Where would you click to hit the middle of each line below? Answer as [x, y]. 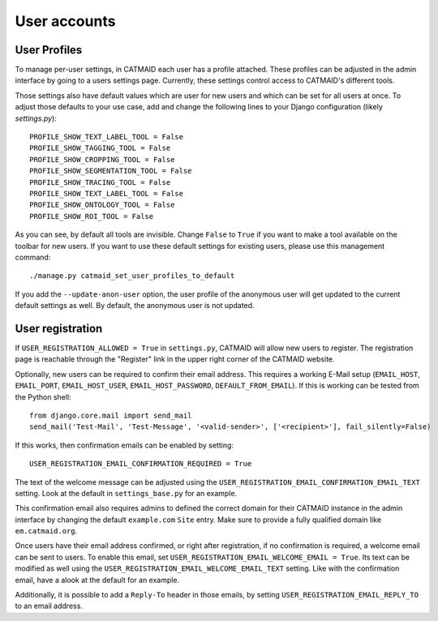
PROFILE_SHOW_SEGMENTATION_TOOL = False [111, 171]
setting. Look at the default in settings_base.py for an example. [126, 493]
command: [33, 257]
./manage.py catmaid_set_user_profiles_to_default [132, 276]
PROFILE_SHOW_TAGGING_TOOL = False [100, 148]
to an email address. [49, 606]
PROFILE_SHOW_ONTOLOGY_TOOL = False [102, 205]
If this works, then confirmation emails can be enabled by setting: [125, 445]
